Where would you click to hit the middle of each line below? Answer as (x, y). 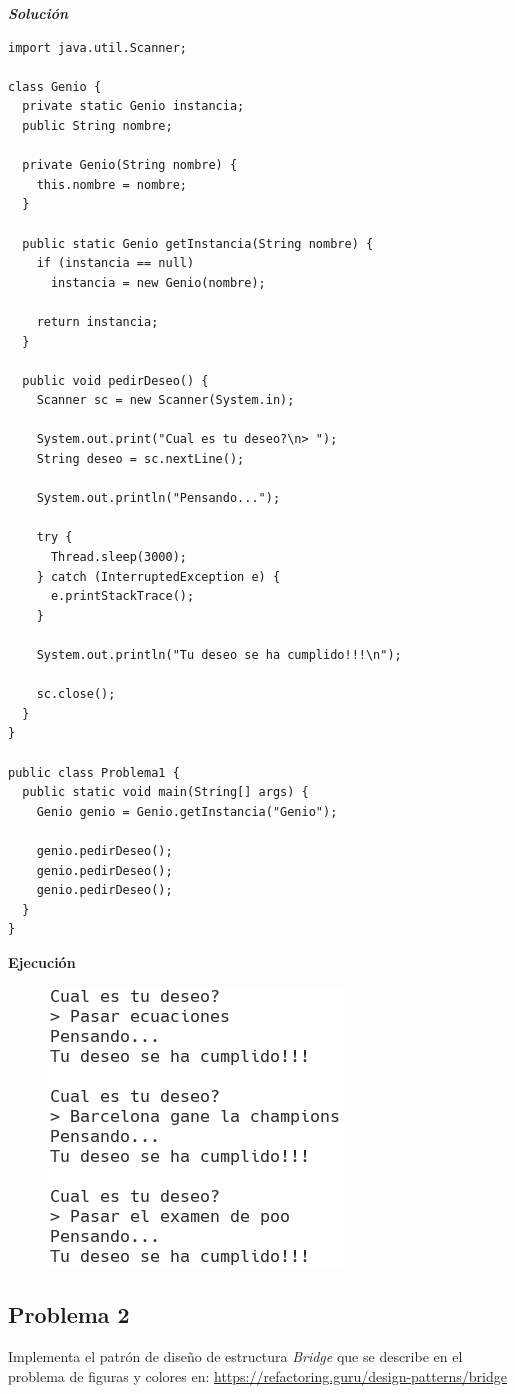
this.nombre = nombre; (111, 184)
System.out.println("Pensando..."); (158, 498)
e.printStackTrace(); (122, 596)
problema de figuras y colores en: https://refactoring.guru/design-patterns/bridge (257, 1375)
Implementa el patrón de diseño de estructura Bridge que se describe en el (235, 1356)
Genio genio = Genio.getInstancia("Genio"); (187, 811)
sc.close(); (76, 694)
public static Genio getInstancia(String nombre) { (198, 243)
